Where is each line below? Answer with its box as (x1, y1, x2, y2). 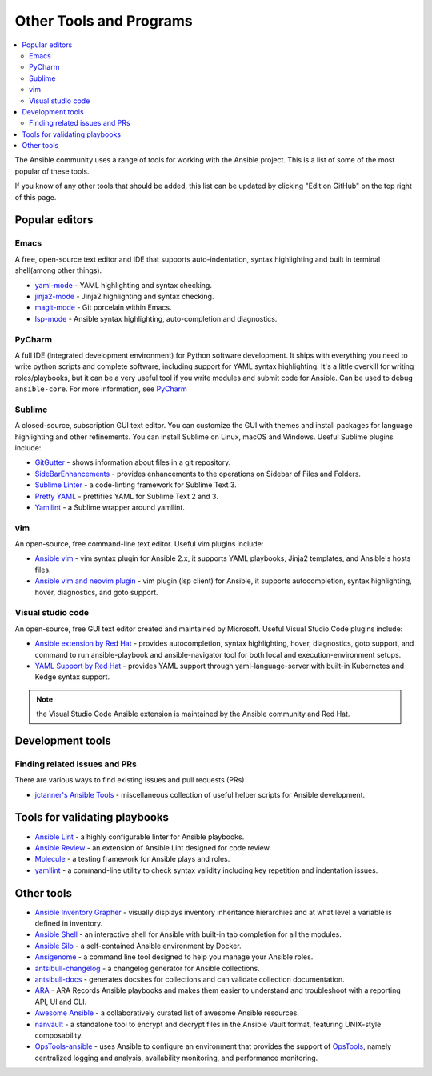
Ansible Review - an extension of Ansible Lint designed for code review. (34, 842, 271, 852)
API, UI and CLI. (34, 997, 87, 1006)
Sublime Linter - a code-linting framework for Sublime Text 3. (34, 480, 238, 490)
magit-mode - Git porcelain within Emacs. (34, 302, 172, 312)
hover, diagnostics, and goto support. (34, 587, 159, 597)
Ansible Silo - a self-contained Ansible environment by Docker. (34, 941, 242, 950)
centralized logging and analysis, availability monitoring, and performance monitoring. (34, 1053, 318, 1062)
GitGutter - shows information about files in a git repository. (34, 458, 231, 467)
